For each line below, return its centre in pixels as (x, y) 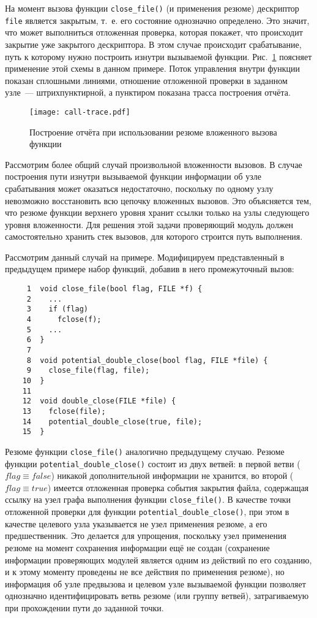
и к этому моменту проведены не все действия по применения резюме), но (145, 572)
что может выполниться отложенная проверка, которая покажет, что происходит (154, 32)
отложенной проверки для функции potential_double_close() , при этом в (147, 512)
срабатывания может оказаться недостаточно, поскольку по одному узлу (139, 188)
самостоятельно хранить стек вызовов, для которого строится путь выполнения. (154, 236)
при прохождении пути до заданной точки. (84, 607)
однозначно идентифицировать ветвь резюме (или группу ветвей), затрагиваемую (157, 596)
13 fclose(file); (64, 411)
